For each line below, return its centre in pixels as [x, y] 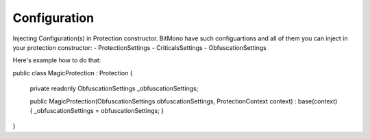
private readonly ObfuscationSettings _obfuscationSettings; [114, 88]
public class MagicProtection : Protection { [73, 73]
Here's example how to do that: [57, 60]
